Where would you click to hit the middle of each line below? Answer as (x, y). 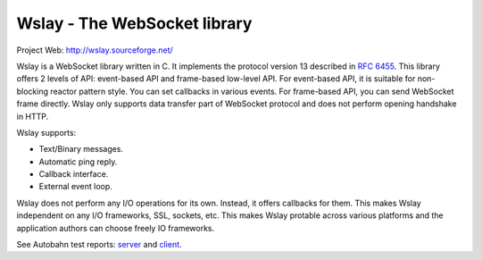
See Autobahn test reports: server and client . (99, 245)
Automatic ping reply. (78, 162)
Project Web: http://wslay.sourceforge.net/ (95, 50)
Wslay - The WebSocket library (134, 23)
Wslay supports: (46, 132)
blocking (33, 91)
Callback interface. (74, 174)
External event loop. (76, 187)
